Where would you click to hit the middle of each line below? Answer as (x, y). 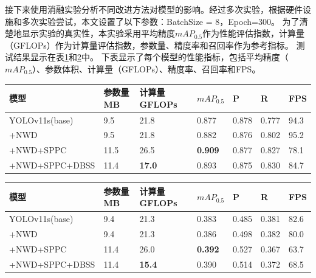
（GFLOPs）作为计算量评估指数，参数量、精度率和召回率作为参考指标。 (149, 45)
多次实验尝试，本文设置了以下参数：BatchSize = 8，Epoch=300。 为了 (160, 21)
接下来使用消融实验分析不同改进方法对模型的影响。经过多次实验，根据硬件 (154, 9)
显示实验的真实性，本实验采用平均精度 (98, 33)
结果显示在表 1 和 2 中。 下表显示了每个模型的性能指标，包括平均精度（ (151, 57)
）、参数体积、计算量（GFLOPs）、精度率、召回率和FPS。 (146, 68)
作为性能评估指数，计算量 (254, 33)
